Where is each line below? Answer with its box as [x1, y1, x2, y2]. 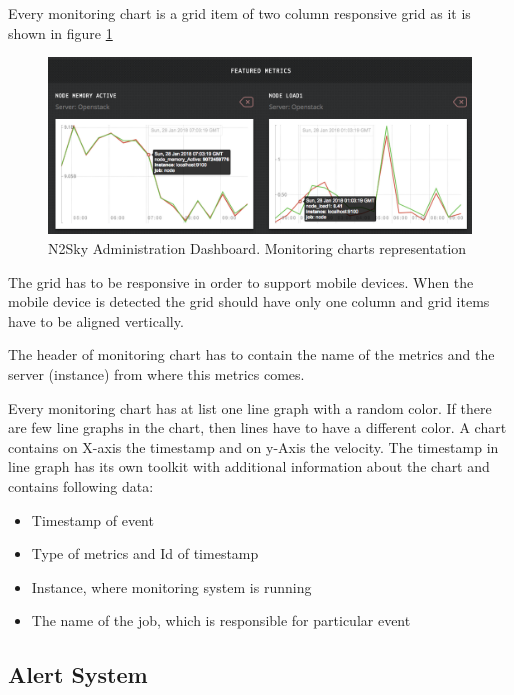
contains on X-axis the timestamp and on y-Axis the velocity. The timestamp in [8, 436, 499, 457]
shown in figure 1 [8, 22, 113, 43]
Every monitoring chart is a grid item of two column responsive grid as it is [8, 3, 471, 23]
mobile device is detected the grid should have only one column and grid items [8, 291, 490, 312]
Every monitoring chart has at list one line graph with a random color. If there [8, 397, 492, 418]
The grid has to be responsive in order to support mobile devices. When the [8, 271, 474, 292]
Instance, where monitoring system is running [31, 576, 312, 597]
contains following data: [8, 475, 154, 496]
